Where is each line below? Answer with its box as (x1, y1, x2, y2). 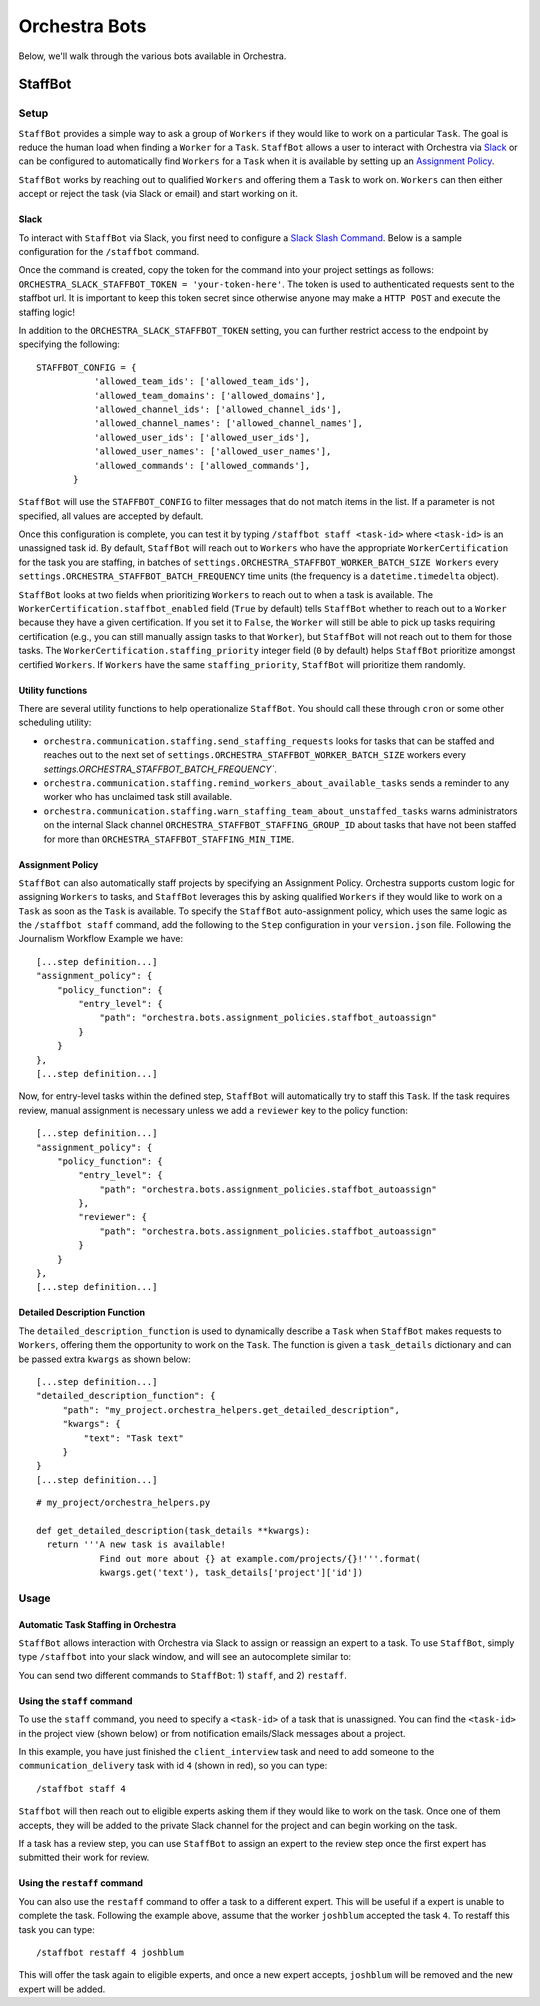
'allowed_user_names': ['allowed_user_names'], (93, 446, 332, 457)
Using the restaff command (18, 1877, 144, 1889)
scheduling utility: (18, 716, 92, 729)
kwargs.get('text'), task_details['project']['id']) (99, 1567, 364, 1579)
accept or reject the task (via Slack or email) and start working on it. (18, 188, 299, 200)
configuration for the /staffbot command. (18, 246, 200, 258)
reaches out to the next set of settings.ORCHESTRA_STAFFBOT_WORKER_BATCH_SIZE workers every (43, 749, 467, 761)
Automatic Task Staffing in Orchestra (18, 1618, 177, 1630)
